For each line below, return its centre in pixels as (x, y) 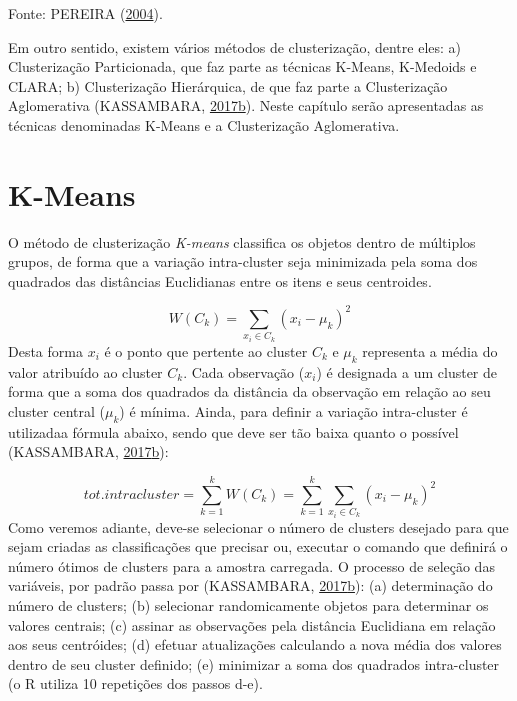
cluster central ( (56, 410)
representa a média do (430, 350)
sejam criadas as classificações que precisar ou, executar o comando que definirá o (258, 546)
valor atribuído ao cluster (85, 371)
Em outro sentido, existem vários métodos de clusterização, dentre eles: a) (235, 46)
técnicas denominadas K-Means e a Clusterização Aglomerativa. (204, 124)
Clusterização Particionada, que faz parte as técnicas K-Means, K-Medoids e (242, 66)
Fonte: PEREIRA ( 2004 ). (85, 13)
